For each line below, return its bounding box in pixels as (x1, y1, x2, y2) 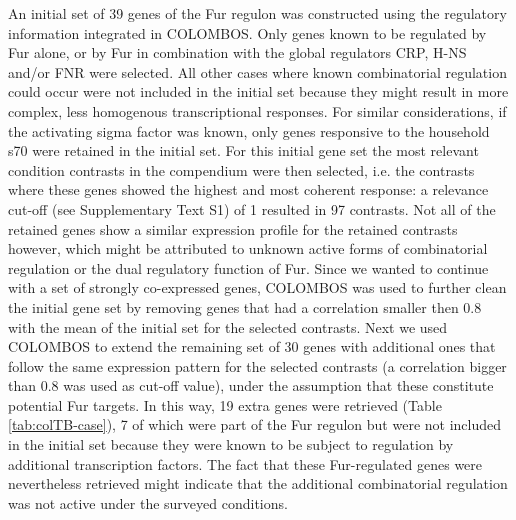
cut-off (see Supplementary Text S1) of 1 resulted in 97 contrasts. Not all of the (8, 198, 496, 219)
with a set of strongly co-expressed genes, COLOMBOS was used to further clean (8, 277, 507, 298)
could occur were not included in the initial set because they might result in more (8, 81, 509, 102)
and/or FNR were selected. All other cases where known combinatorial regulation (8, 61, 507, 82)
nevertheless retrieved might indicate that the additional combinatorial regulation (8, 473, 508, 494)
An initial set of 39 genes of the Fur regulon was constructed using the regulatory (8, 3, 507, 23)
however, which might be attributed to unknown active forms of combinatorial (8, 238, 488, 259)
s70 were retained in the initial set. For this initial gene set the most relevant (8, 140, 479, 161)
